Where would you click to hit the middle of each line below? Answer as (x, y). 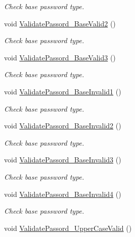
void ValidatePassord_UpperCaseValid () (68, 228)
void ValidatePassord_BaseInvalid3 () (63, 160)
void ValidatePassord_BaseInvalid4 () (63, 194)
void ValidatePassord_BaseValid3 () (60, 57)
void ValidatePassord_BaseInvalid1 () (63, 91)
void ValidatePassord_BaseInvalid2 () (63, 126)
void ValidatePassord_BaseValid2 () (60, 23)
